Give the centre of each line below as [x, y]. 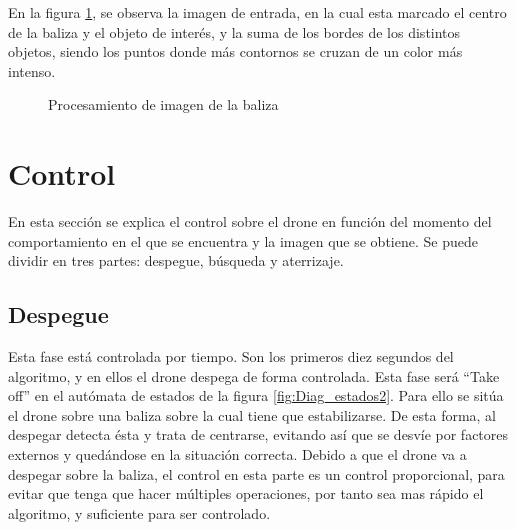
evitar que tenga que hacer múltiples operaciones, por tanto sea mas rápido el [246, 493]
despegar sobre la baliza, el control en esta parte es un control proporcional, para [256, 473]
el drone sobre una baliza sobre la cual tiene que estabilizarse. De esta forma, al [252, 414]
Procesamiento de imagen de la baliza [163, 104]
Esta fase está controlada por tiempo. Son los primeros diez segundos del [231, 356]
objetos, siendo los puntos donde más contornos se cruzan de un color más [235, 51]
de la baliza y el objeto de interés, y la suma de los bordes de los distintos [234, 31]
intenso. [32, 70]
